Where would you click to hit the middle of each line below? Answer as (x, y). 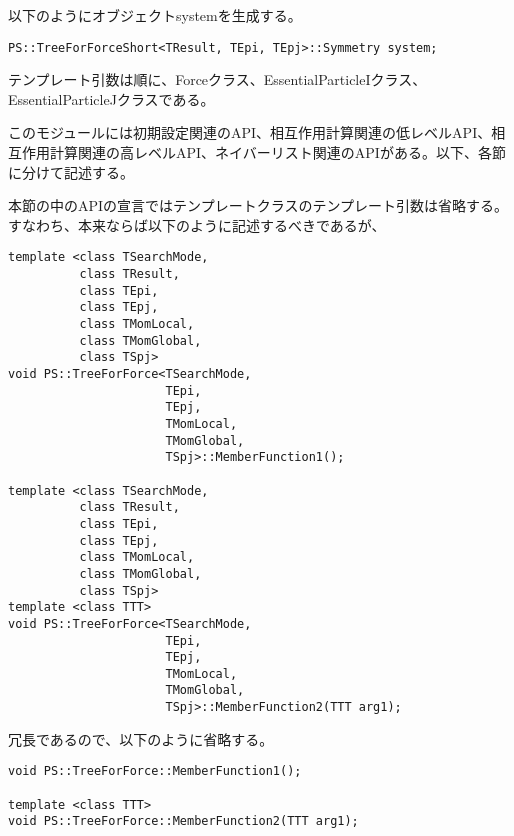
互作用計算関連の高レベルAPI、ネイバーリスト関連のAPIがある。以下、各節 (257, 152)
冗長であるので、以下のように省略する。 (141, 738)
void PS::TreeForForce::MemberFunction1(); (155, 771)
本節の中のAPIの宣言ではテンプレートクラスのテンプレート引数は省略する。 (258, 205)
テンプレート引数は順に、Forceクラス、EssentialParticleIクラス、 (217, 79)
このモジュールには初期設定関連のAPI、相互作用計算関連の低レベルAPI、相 (257, 132)
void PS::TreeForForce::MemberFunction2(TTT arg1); (183, 821)
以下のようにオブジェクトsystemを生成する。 (155, 15)
